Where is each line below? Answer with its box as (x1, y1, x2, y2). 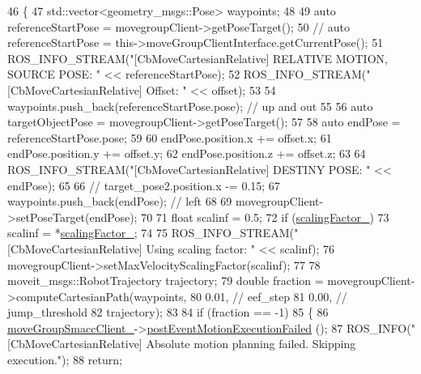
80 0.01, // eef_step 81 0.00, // (189, 287, 347, 304)
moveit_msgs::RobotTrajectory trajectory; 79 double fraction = (7, 272, 324, 289)
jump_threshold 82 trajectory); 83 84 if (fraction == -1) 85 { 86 (7, 304, 329, 321)
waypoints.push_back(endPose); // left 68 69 (7, 193, 232, 210)
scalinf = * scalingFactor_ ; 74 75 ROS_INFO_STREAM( (7, 224, 294, 241)
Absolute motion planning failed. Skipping (146, 335, 356, 352)
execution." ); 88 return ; (7, 351, 122, 368)
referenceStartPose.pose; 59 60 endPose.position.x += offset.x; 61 (7, 129, 332, 146)
